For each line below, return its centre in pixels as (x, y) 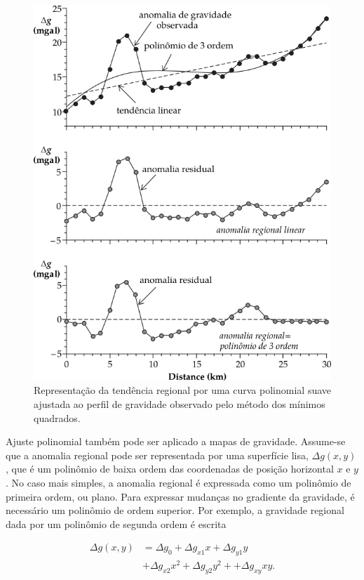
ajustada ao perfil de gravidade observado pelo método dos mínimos (180, 404)
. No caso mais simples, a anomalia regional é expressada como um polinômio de (178, 482)
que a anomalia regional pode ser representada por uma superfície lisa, (157, 455)
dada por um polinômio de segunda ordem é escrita (116, 523)
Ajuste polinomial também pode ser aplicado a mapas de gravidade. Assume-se (176, 441)
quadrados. (57, 417)
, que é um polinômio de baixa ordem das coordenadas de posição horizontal (170, 469)
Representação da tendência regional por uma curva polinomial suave (183, 390)
